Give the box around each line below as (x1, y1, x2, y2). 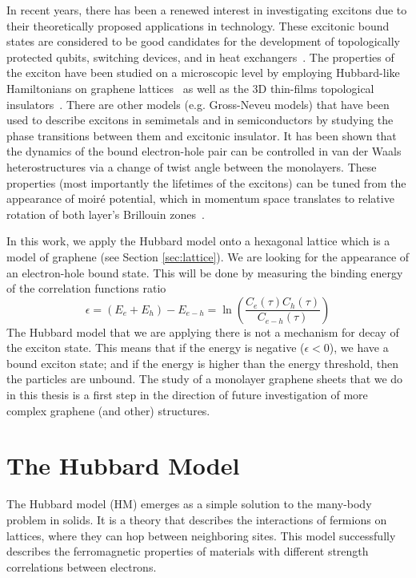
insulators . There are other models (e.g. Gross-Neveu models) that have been (6, 95, 390, 112)
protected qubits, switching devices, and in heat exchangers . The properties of (6, 48, 394, 65)
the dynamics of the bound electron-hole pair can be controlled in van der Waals (6, 143, 402, 160)
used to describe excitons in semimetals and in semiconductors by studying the (6, 111, 394, 128)
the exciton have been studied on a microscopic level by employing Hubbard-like (6, 64, 400, 81)
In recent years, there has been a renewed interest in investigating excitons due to (6, 2, 407, 18)
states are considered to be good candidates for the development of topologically (6, 33, 400, 50)
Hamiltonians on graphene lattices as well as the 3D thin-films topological (6, 79, 374, 96)
